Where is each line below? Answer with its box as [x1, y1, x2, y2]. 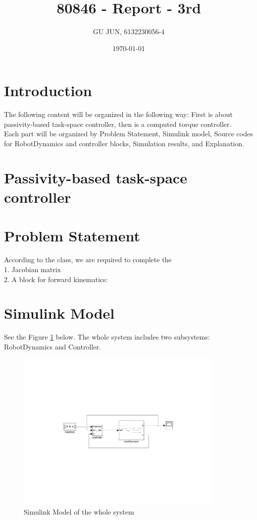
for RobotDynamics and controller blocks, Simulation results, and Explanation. [4, 138, 244, 149]
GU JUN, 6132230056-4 [93, 26, 165, 37]
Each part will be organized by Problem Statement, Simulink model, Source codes [4, 128, 253, 139]
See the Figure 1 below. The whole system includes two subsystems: [4, 332, 210, 342]
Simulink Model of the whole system [24, 506, 134, 517]
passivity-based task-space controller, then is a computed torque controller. [4, 118, 232, 129]
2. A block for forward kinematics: [4, 274, 108, 284]
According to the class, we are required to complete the [4, 254, 172, 265]
